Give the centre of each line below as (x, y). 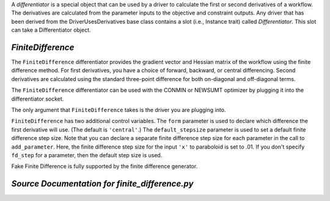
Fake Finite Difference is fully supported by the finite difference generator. (105, 166)
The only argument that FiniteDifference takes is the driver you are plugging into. (119, 110)
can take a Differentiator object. (51, 30)
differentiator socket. (38, 99)
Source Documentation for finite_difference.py (102, 184)
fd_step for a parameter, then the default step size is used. (87, 155)
